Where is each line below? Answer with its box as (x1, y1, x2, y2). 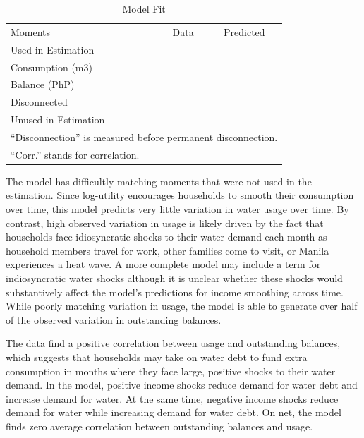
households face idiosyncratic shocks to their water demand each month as (6, 229, 327, 244)
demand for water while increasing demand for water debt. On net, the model (6, 405, 341, 420)
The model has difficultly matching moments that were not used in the (6, 174, 312, 188)
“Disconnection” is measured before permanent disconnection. (11, 129, 278, 144)
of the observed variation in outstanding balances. (6, 312, 222, 327)
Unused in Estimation (11, 112, 105, 127)
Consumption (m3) (11, 59, 92, 74)
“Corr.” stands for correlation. (11, 147, 140, 162)
